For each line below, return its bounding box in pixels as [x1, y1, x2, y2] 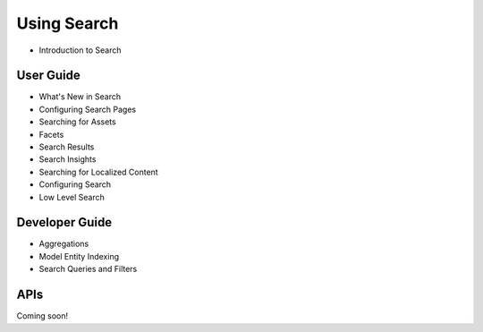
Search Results [38, 141, 95, 152]
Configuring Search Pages [38, 104, 137, 115]
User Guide [16, 68, 80, 83]
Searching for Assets [38, 116, 116, 127]
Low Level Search [38, 192, 105, 202]
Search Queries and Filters [38, 264, 138, 275]
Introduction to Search [38, 45, 122, 55]
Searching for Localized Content [38, 166, 158, 177]
